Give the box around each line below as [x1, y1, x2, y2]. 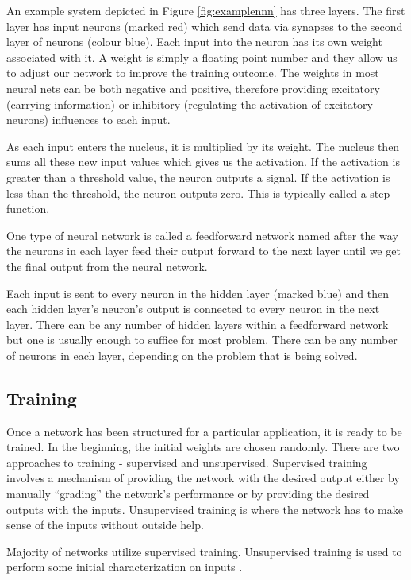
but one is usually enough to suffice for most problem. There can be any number [6, 331, 398, 348]
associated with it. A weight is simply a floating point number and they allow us [6, 48, 398, 65]
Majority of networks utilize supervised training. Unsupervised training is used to [6, 543, 402, 559]
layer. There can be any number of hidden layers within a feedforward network [6, 315, 389, 332]
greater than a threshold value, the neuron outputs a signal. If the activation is [6, 168, 390, 185]
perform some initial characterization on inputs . [6, 559, 243, 575]
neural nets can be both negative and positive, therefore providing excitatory [6, 79, 380, 96]
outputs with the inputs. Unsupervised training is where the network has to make [6, 501, 403, 517]
